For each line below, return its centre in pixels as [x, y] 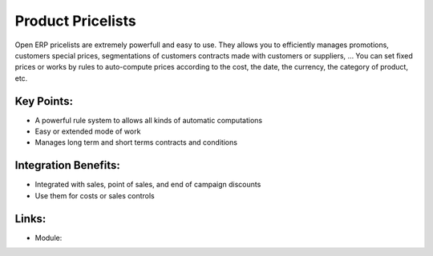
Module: [49, 238]
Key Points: [44, 101]
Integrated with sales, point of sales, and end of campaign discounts [148, 185]
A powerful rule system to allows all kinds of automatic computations [149, 120]
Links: [30, 219]
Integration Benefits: [67, 165]
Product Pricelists [75, 21]
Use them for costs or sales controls [95, 195]
